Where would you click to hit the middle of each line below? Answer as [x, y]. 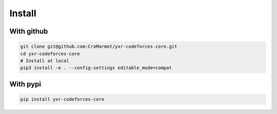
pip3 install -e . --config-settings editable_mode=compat [96, 68]
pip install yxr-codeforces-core [62, 99]
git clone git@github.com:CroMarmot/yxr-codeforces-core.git [99, 47]
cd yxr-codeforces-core [50, 54]
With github [29, 31]
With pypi [25, 84]
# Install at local [45, 61]
